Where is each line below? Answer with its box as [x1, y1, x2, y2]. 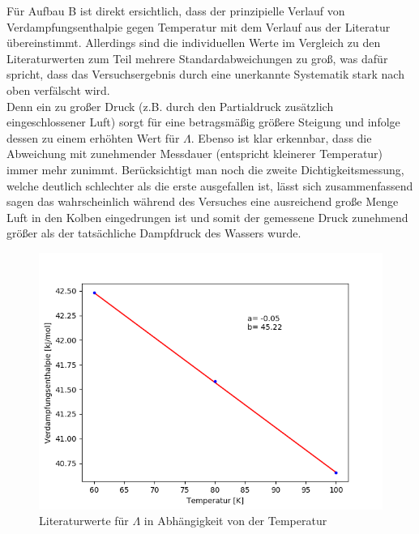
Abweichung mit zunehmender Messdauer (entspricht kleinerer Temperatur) [6, 145, 383, 162]
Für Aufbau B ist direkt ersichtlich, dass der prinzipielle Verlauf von [6, 2, 345, 19]
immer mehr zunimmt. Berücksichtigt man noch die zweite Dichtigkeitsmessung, [6, 160, 404, 177]
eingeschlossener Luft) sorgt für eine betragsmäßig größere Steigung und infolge [6, 113, 400, 130]
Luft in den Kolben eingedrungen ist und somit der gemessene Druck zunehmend [6, 208, 408, 225]
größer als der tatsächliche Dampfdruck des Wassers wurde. [6, 224, 301, 241]
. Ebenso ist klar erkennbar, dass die [190, 129, 372, 146]
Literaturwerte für [39, 512, 129, 529]
